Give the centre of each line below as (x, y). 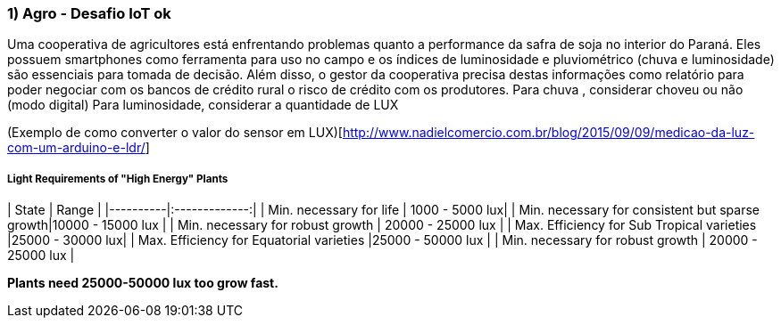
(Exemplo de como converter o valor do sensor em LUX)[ (175, 133)
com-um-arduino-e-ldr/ (76, 148)
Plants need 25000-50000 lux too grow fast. (143, 283)
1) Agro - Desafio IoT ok (89, 13)
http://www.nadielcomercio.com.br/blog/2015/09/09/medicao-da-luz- (548, 133)
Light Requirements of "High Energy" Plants (118, 179)
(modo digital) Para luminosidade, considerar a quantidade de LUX (203, 105)
